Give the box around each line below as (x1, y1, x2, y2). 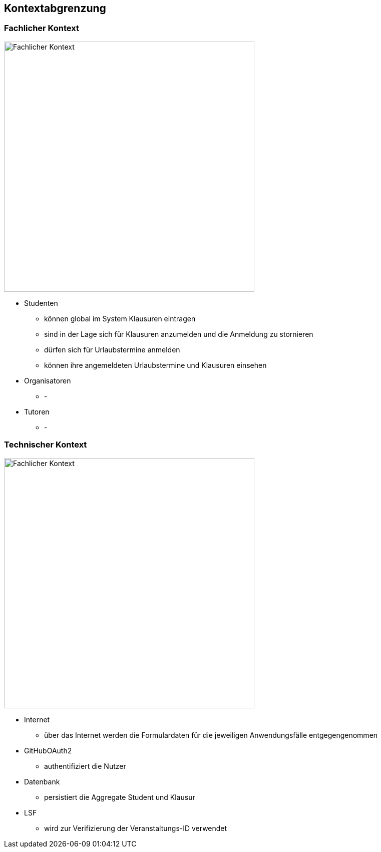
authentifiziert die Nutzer (44, 761, 126, 770)
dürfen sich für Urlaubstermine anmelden (44, 345, 180, 354)
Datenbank (24, 777, 60, 786)
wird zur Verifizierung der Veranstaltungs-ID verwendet (44, 823, 227, 832)
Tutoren (24, 407, 50, 416)
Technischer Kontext (4, 440, 87, 450)
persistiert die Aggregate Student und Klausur (44, 792, 195, 801)
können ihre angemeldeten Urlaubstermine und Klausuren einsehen (44, 360, 267, 369)
